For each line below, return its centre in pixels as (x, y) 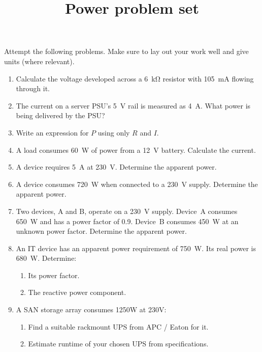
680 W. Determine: (46, 258)
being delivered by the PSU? (60, 115)
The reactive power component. (77, 292)
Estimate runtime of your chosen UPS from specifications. (118, 344)
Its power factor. (54, 275)
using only (114, 132)
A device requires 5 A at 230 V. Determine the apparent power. (116, 167)
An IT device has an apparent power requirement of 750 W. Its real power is (136, 248)
